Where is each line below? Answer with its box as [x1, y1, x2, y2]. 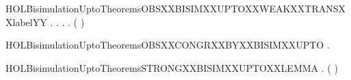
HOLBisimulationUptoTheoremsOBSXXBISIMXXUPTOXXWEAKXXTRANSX [5, 1, 346, 15]
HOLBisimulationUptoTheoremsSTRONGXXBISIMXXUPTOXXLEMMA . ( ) [5, 60, 338, 75]
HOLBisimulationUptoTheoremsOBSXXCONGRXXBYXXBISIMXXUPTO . [5, 38, 330, 52]
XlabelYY [5, 14, 47, 29]
